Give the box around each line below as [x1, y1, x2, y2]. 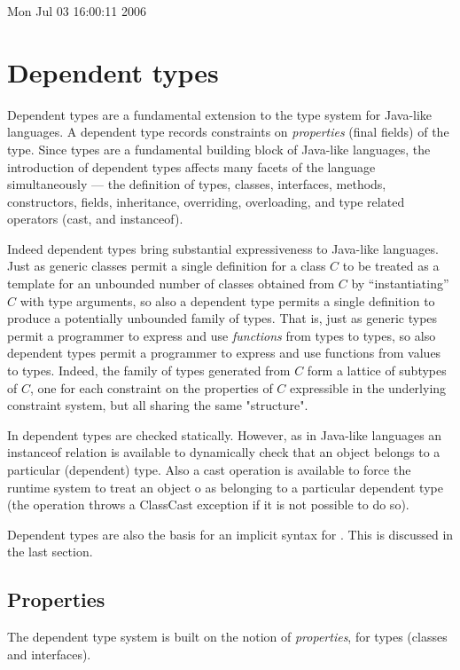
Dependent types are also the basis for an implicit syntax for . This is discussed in [7, 524, 454, 543]
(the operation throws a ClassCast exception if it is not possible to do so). [7, 495, 409, 514]
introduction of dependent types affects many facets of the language [7, 157, 376, 176]
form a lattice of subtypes [307, 361, 447, 380]
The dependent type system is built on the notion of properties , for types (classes [7, 627, 448, 646]
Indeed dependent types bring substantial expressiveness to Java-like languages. [7, 239, 439, 257]
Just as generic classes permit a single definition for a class [7, 256, 326, 275]
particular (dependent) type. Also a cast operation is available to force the [7, 461, 411, 478]
